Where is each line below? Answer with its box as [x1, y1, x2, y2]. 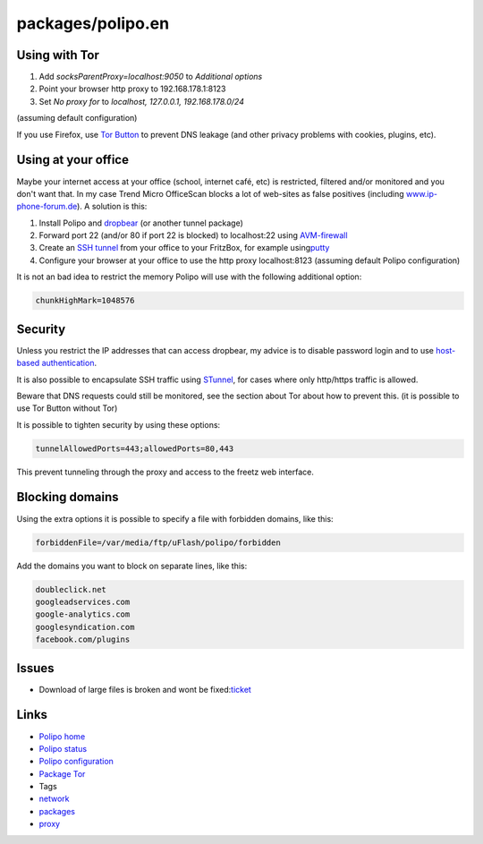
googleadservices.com [35, 596, 131, 607]
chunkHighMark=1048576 [35, 295, 135, 306]
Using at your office [16, 152, 130, 167]
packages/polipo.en [16, 13, 170, 33]
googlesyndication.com [35, 622, 135, 632]
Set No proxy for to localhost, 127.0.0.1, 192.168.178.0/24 [38, 96, 245, 107]
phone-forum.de [16, 201, 78, 212]
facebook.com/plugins [35, 635, 131, 644]
